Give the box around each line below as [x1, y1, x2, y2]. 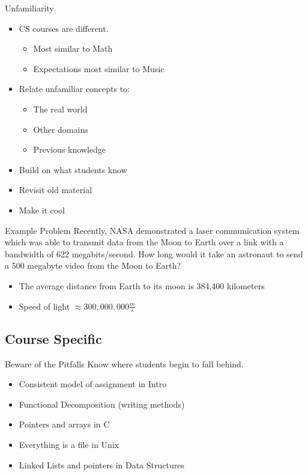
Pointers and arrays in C [19, 418, 110, 431]
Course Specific [5, 329, 102, 348]
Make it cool [19, 203, 65, 216]
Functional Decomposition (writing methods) [19, 397, 185, 410]
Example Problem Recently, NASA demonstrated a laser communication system [5, 224, 300, 236]
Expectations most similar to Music [33, 62, 165, 75]
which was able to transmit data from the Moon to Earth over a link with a [5, 236, 284, 248]
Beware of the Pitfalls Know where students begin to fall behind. [5, 357, 244, 370]
